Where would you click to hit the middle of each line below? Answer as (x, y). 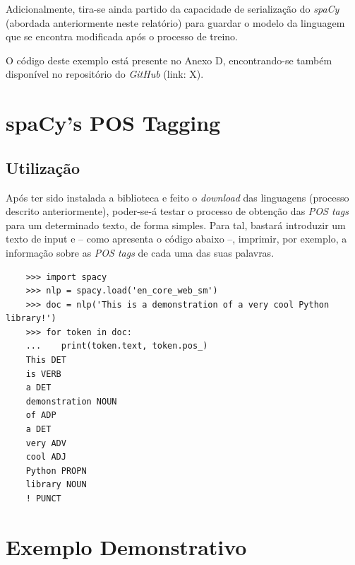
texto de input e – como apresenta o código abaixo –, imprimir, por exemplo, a (176, 239)
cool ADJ (46, 457)
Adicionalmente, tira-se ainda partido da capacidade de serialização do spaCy (173, 8)
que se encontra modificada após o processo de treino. (122, 36)
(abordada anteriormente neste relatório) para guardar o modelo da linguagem (175, 22)
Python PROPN (56, 471)
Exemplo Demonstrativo (126, 546)
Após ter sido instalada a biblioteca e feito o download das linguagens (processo (177, 197)
